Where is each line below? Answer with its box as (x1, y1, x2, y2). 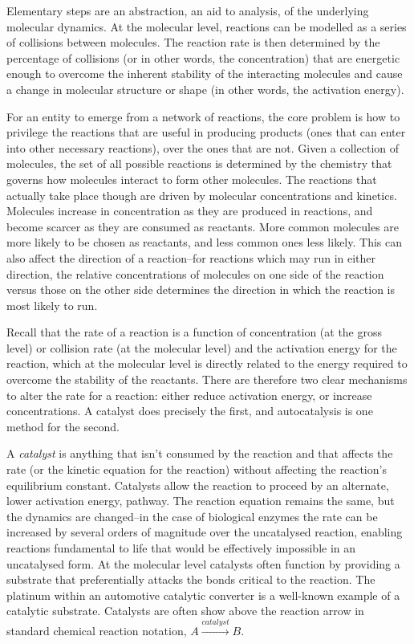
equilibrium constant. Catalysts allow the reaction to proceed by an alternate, (6, 476, 389, 493)
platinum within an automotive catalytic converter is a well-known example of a (6, 586, 400, 603)
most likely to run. (6, 296, 98, 313)
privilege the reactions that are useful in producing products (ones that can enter (6, 124, 406, 141)
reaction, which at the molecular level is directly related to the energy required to (6, 355, 408, 372)
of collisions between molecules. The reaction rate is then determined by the (6, 34, 380, 51)
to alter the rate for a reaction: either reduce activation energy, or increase (6, 386, 372, 403)
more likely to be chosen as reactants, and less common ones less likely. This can (6, 234, 403, 251)
